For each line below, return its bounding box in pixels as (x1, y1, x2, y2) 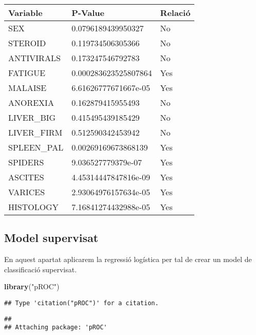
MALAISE (8, 82, 47, 94)
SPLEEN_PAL (8, 141, 64, 153)
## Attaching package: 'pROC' (4, 324, 107, 331)
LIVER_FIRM (8, 126, 63, 138)
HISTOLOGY (8, 201, 59, 213)
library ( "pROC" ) (4, 281, 60, 292)
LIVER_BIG (8, 111, 56, 123)
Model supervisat (4, 230, 99, 246)
